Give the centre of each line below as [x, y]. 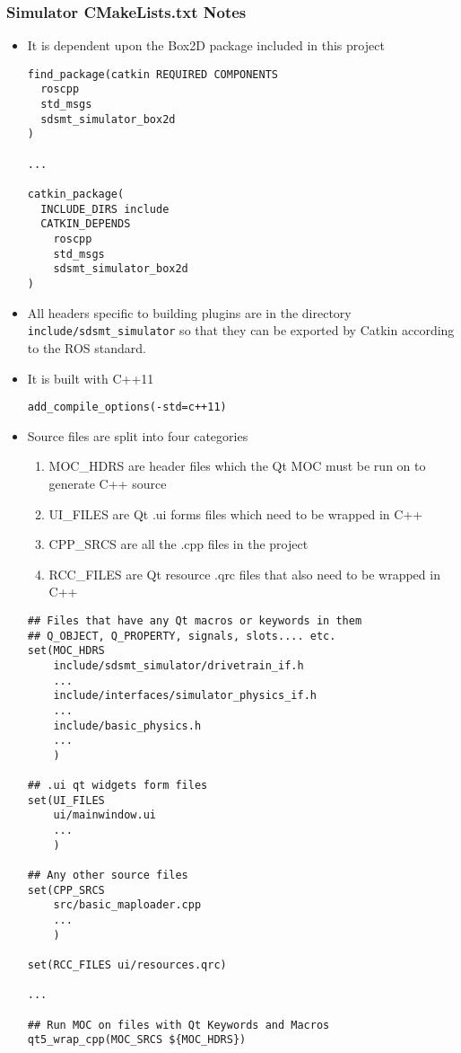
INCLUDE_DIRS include [105, 209]
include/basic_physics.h [127, 726]
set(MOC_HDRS [66, 651]
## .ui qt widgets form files [117, 786]
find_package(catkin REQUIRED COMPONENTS [152, 74]
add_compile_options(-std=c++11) [127, 407]
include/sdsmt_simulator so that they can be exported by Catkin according [241, 330]
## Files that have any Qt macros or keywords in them [195, 620]
